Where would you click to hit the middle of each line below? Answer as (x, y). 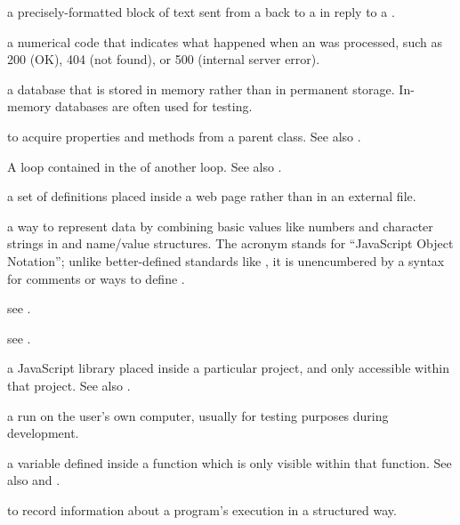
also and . (34, 480)
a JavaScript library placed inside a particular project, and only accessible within (228, 368)
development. (43, 433)
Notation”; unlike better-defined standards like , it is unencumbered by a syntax (226, 260)
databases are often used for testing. (154, 106)
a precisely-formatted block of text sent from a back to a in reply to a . (201, 12)
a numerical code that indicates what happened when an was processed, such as (225, 41)
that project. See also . (69, 385)
